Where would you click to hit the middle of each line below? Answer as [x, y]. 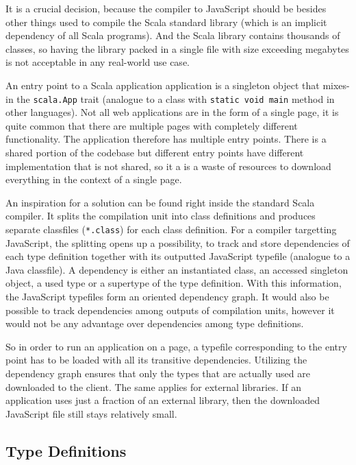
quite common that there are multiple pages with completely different [152, 125]
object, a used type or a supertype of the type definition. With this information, [174, 283]
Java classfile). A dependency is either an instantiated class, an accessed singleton [177, 269]
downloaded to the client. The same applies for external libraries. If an [154, 386]
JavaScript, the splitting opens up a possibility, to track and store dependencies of [178, 242]
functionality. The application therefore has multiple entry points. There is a [166, 139]
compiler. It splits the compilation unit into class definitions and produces [161, 216]
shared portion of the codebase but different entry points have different [155, 152]
